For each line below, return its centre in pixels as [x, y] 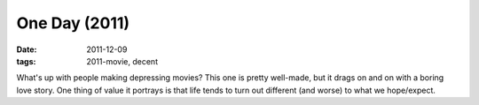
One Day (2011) [73, 23]
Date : [27, 49]
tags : [26, 61]
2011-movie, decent [122, 61]
